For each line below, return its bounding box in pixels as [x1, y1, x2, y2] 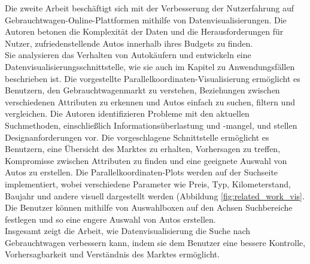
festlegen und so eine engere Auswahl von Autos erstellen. [5, 213, 216, 225]
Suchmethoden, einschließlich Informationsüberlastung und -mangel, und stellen [5, 119, 297, 131]
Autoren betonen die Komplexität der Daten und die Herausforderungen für [5, 25, 284, 38]
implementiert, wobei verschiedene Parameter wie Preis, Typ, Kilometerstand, [5, 177, 291, 190]
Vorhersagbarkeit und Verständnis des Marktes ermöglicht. [5, 248, 220, 260]
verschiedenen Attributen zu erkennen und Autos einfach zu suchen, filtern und [5, 95, 295, 108]
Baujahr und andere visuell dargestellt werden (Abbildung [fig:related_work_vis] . [5, 189, 305, 202]
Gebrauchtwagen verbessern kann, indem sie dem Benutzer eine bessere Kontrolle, [5, 236, 306, 248]
